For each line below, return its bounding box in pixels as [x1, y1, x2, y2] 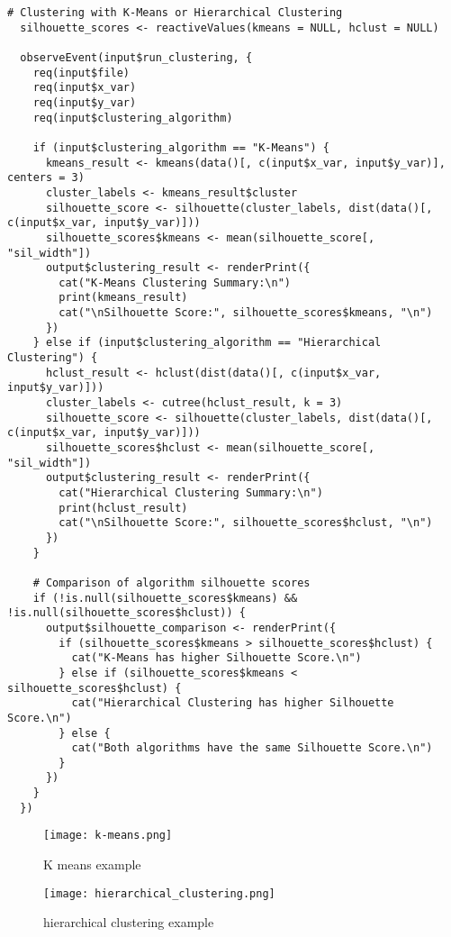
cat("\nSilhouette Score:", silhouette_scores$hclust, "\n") [59, 516, 433, 530]
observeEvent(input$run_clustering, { [20, 50, 253, 64]
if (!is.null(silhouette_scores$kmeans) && [32, 591, 298, 605]
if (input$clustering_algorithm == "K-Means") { [32, 141, 329, 154]
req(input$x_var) [32, 81, 137, 95]
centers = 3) [7, 171, 85, 185]
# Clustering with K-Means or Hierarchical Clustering [7, 6, 343, 19]
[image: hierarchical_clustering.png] [43, 887, 275, 900]
